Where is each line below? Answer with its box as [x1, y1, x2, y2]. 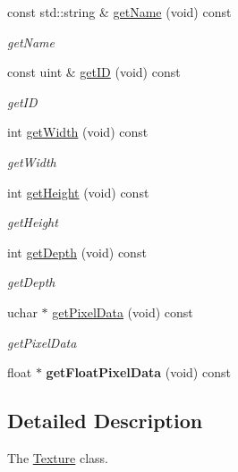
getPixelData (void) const [52, 302, 193, 321]
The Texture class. [7, 448, 108, 467]
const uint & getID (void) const [7, 63, 181, 81]
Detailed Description [7, 407, 203, 434]
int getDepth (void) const [7, 242, 147, 261]
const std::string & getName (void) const [7, 3, 232, 21]
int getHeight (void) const [7, 182, 149, 201]
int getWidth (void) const [7, 122, 149, 141]
